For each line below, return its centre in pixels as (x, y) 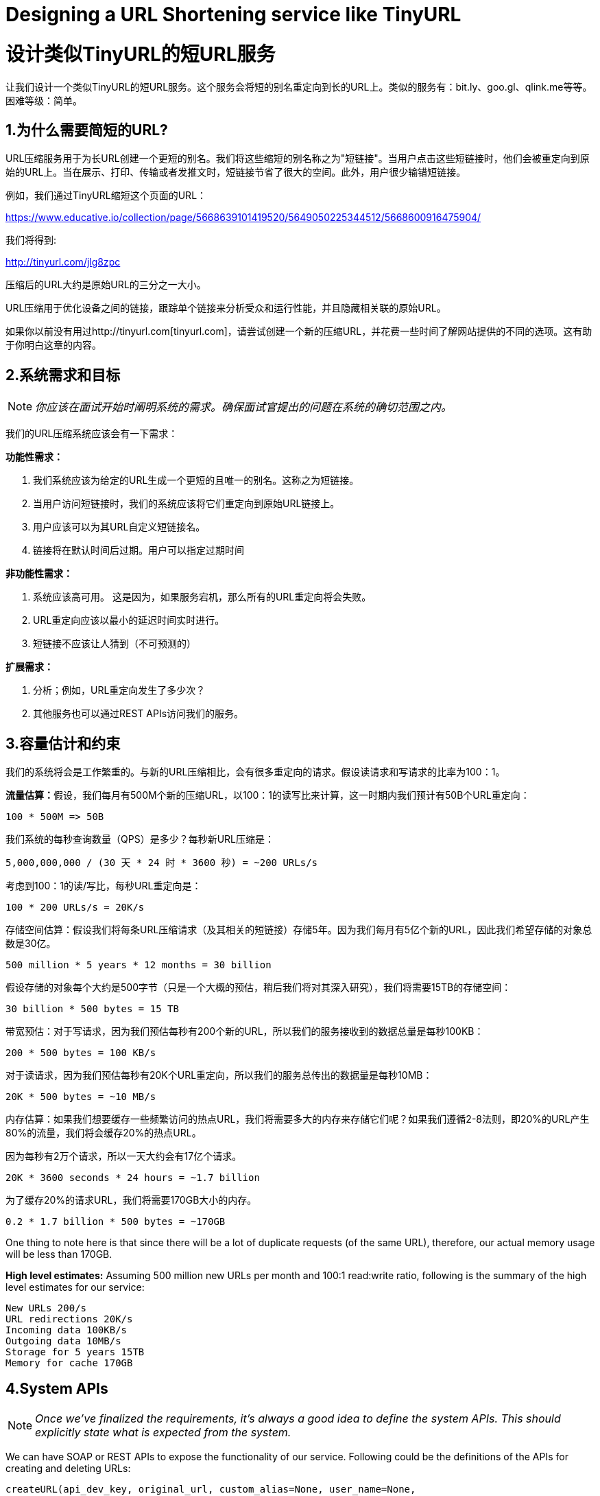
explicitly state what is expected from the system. (163, 1432)
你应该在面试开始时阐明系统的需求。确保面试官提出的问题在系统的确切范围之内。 (244, 407)
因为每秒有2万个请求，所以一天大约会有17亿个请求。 (124, 1156)
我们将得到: (31, 240)
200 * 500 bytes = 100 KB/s (81, 1053)
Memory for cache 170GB (69, 1363)
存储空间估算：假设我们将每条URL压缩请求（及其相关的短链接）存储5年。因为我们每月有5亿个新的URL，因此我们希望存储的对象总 (299, 930)
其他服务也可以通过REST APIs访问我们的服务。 (139, 714)
